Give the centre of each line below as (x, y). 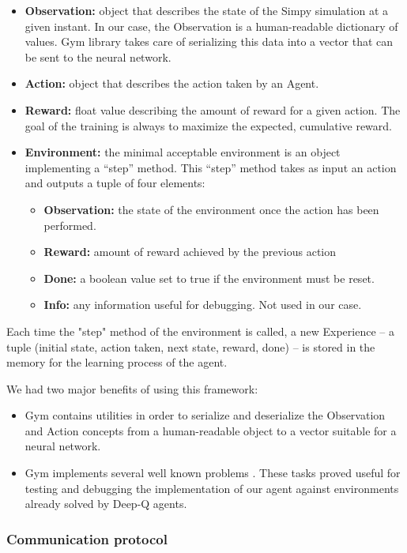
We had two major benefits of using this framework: (132, 388)
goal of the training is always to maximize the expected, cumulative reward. (208, 125)
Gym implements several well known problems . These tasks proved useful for (213, 473)
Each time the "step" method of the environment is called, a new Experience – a (200, 331)
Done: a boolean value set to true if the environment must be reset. (209, 278)
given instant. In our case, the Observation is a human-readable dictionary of (211, 26)
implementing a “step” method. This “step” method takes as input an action (211, 167)
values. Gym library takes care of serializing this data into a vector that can (209, 41)
